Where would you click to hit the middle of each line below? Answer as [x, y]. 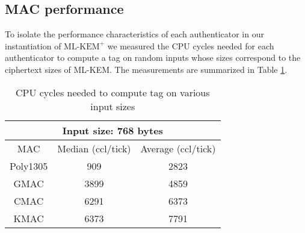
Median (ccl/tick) [94, 148]
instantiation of [33, 45]
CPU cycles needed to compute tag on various [112, 92]
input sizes [113, 106]
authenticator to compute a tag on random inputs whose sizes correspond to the [153, 57]
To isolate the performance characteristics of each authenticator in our [134, 34]
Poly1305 [29, 166]
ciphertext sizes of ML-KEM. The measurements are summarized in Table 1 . [146, 69]
